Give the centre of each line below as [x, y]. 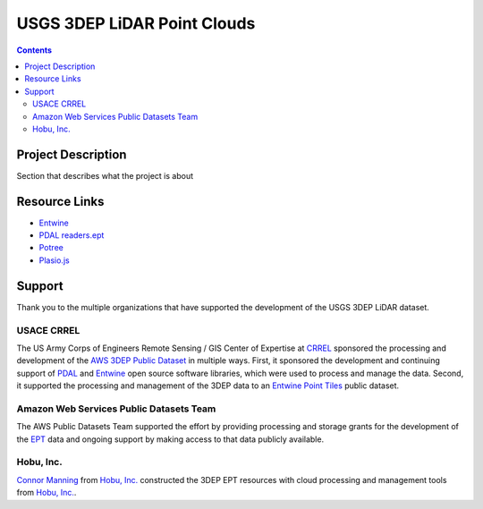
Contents [34, 50]
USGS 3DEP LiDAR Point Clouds [136, 23]
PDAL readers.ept [72, 235]
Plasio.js [55, 260]
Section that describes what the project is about [105, 175]
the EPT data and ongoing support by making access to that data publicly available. [170, 439]
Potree [51, 248]
